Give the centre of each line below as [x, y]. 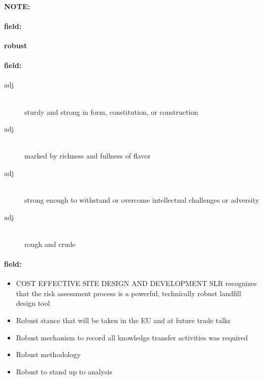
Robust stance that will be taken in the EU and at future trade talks [123, 320]
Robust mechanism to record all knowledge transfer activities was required [132, 337]
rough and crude [50, 244]
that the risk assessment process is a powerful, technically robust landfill [128, 293]
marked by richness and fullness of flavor [88, 156]
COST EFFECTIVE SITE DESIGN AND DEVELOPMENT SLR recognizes [136, 283]
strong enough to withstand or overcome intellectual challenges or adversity [142, 200]
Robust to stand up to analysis [64, 371]
